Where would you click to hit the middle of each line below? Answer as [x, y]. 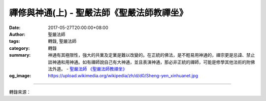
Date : [15, 28]
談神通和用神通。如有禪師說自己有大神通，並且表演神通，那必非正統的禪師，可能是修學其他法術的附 [149, 62]
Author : [17, 34]
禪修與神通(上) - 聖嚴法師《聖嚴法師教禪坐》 [99, 13]
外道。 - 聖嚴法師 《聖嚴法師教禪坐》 [90, 68]
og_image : [20, 76]
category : [19, 48]
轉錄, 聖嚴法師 [62, 41]
